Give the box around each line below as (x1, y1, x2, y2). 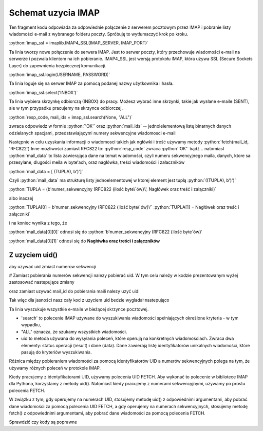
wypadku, (21, 322, 41, 328)
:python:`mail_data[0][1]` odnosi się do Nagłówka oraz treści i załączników (9, 238, 160, 244)
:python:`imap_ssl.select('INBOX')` (9, 89, 78, 95)
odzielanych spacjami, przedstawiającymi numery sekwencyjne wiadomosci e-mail (9, 130, 176, 136)
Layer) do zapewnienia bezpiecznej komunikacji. (9, 62, 107, 68)
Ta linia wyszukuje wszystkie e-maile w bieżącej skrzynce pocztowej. (9, 306, 149, 312)
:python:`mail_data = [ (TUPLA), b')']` (9, 168, 83, 174)
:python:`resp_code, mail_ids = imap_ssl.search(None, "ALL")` (9, 114, 133, 120)
